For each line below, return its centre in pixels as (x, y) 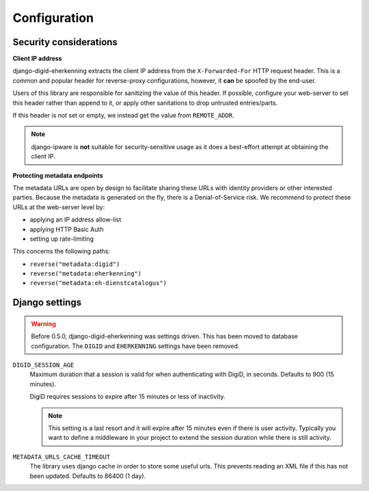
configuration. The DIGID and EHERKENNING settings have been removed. (135, 346)
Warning (43, 323)
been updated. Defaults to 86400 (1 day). (88, 476)
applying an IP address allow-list (76, 220)
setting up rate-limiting (62, 239)
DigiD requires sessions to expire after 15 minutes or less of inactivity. (127, 397)
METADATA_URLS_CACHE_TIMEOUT (61, 457)
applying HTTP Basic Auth (67, 229)
